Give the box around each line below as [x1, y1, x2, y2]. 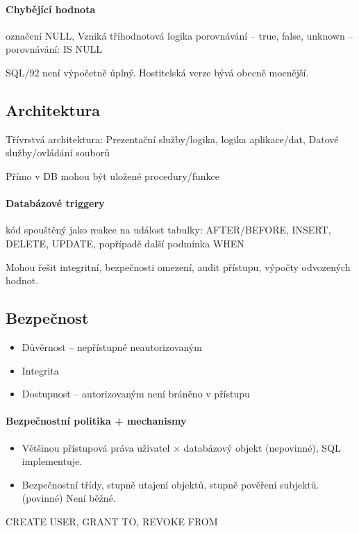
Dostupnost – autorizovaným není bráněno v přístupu [22, 386, 250, 401]
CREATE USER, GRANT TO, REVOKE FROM [6, 514, 218, 528]
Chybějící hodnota [6, 1, 96, 16]
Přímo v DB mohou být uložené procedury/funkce [6, 168, 219, 183]
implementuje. [22, 454, 83, 468]
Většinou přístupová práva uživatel [22, 440, 170, 454]
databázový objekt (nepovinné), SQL [183, 440, 341, 454]
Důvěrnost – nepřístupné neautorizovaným [22, 339, 202, 354]
